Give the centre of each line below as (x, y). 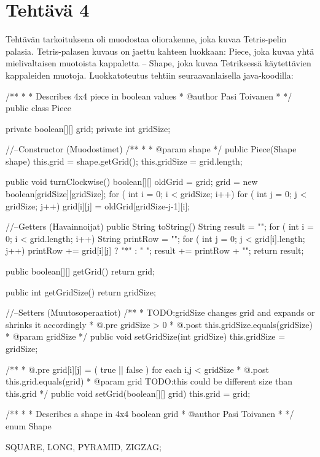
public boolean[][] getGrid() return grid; (80, 271)
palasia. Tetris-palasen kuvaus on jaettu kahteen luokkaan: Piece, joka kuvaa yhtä (160, 51)
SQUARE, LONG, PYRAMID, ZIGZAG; (84, 446)
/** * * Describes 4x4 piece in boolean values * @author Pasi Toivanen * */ (149, 96)
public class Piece (38, 108)
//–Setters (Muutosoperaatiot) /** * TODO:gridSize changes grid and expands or (160, 312)
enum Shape (29, 425)
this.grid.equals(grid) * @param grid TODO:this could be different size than (149, 381)
